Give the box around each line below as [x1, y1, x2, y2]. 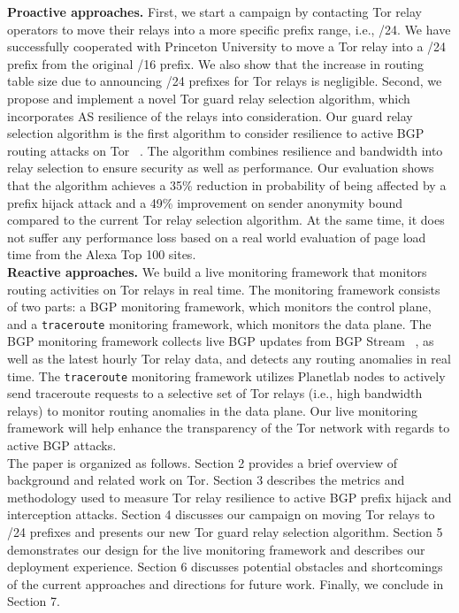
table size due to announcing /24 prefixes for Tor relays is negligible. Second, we [7, 72, 442, 90]
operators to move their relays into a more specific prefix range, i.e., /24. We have [7, 19, 451, 38]
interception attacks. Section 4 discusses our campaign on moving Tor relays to [7, 505, 435, 524]
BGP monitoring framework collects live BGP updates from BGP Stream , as [7, 332, 434, 350]
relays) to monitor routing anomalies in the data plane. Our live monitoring [7, 401, 417, 419]
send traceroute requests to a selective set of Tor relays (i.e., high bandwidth [7, 384, 423, 402]
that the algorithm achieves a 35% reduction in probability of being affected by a [7, 175, 447, 194]
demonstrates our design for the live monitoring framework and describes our [7, 540, 425, 558]
